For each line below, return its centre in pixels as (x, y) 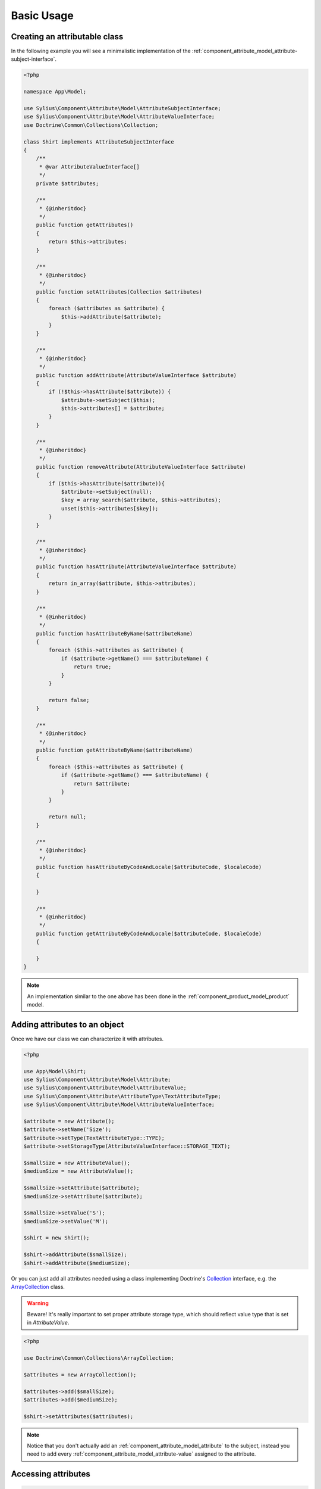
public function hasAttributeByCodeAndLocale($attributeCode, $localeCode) (149, 867)
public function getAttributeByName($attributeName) (114, 750)
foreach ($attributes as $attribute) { (106, 309)
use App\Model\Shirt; (55, 1071)
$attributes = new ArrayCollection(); (80, 1375)
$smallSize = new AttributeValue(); (77, 1163)
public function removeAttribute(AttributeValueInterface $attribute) (141, 467)
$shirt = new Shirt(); (56, 1238)
